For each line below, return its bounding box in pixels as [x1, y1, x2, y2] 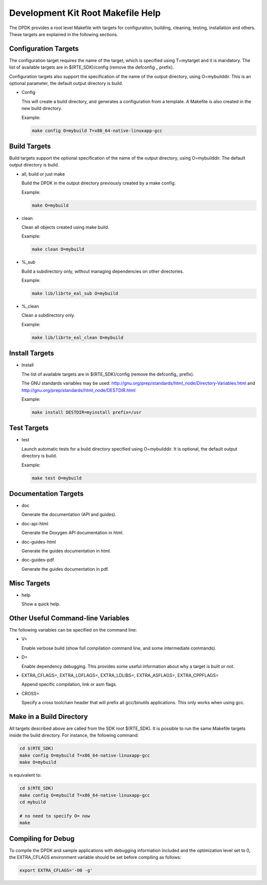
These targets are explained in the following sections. [9, 31, 118, 37]
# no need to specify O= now [19, 813, 90, 819]
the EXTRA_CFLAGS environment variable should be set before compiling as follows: [9, 854, 181, 860]
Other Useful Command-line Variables [9, 614, 130, 622]
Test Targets [9, 424, 49, 432]
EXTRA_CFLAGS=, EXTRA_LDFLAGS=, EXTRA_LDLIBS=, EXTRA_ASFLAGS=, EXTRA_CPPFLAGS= [21, 672, 219, 678]
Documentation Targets [9, 489, 84, 498]
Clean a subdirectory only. [21, 312, 75, 318]
